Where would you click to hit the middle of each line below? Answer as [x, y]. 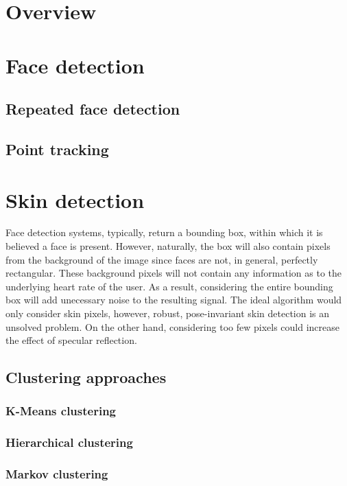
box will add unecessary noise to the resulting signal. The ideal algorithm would [174, 300]
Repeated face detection [93, 109]
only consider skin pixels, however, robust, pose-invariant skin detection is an [168, 313]
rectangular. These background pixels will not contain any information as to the [174, 273]
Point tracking [57, 149]
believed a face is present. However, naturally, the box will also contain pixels [168, 246]
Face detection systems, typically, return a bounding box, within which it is [164, 232]
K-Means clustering [61, 411]
